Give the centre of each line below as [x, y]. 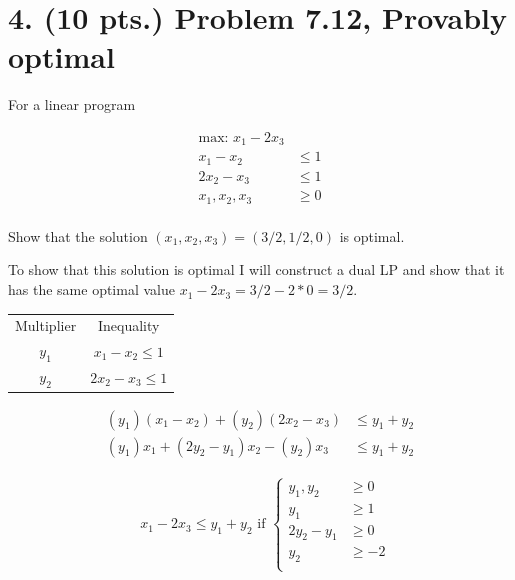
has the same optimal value [91, 289]
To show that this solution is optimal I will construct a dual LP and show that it [256, 269]
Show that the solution [78, 235]
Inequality [128, 325]
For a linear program [72, 104]
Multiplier [46, 325]
